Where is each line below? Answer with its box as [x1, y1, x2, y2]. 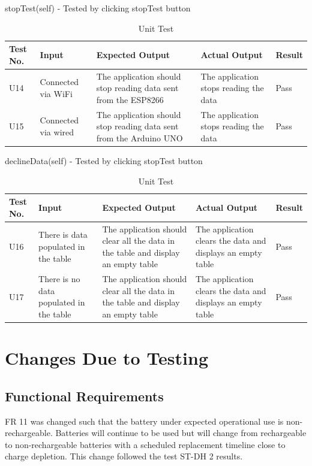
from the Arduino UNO [96, 131, 183, 144]
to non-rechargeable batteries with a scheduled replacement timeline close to [5, 438, 286, 450]
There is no [38, 273, 80, 285]
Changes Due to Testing [5, 346, 209, 370]
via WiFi [40, 87, 73, 100]
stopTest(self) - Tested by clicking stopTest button [5, 2, 191, 14]
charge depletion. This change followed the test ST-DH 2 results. [5, 450, 243, 462]
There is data [38, 228, 88, 241]
